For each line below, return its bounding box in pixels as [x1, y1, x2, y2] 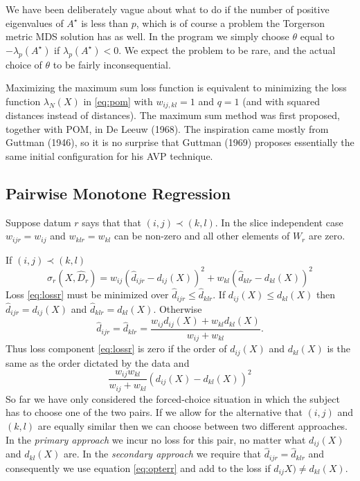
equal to [300, 29, 335, 44]
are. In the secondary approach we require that [64, 446, 262, 461]
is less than [81, 15, 129, 30]
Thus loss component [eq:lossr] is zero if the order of [6, 341, 227, 356]
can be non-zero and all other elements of [114, 228, 290, 243]
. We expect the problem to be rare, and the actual [118, 42, 336, 57]
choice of [6, 57, 42, 71]
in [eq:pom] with [83, 93, 153, 108]
